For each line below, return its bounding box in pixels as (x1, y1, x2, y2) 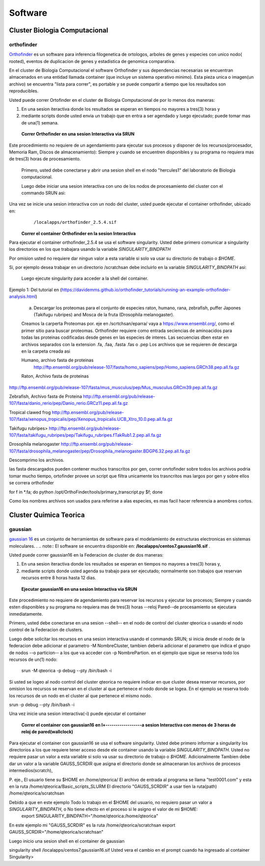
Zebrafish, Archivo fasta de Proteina (9, 393, 82, 399)
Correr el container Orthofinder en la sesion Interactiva (21, 230, 136, 236)
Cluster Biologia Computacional (9, 26, 108, 34)
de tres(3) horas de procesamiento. (9, 156, 81, 162)
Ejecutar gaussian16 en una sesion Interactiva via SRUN (21, 586, 137, 592)
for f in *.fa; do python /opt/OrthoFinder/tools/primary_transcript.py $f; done (9, 489, 163, 495)
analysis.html (9, 294, 36, 299)
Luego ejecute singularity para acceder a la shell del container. (21, 275, 149, 281)
